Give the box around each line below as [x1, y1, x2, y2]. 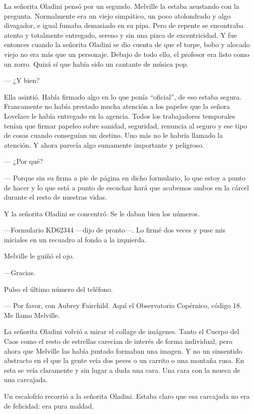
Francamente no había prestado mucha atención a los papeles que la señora [4, 101, 230, 111]
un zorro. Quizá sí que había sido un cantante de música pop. [4, 58, 189, 69]
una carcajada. [4, 374, 48, 385]
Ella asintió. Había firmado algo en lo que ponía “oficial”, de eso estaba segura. [4, 91, 242, 102]
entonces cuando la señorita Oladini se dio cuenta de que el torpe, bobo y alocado [4, 39, 250, 50]
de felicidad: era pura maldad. [4, 400, 94, 411]
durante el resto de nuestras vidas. [4, 192, 107, 202]
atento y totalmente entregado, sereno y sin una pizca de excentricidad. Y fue [4, 29, 237, 40]
